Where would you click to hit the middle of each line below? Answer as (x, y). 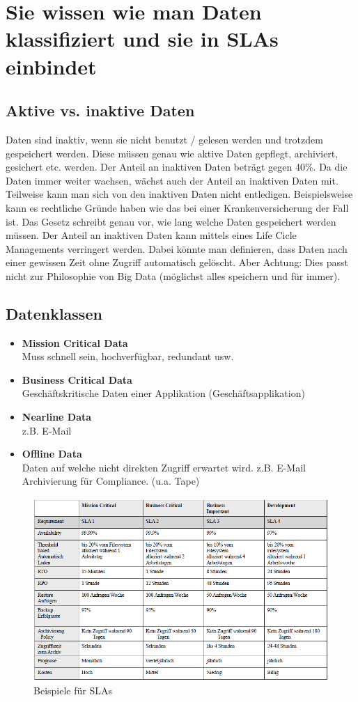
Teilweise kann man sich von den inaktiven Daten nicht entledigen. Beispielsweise (179, 194)
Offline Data (52, 454)
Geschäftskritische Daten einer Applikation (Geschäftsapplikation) (163, 393)
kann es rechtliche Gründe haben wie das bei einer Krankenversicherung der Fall (177, 207)
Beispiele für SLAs (73, 691)
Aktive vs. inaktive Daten (100, 110)
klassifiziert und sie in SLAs (142, 39)
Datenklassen (54, 313)
